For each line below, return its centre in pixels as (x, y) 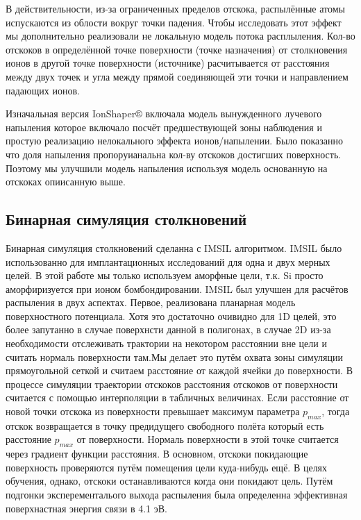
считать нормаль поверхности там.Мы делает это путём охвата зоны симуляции (174, 357)
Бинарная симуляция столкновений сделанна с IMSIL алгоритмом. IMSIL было (174, 248)
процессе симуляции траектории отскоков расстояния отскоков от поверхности (172, 384)
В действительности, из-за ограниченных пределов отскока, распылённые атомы (175, 8)
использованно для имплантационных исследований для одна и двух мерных (168, 261)
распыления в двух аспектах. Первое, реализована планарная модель (151, 302)
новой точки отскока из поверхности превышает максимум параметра (153, 411)
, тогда (336, 411)
